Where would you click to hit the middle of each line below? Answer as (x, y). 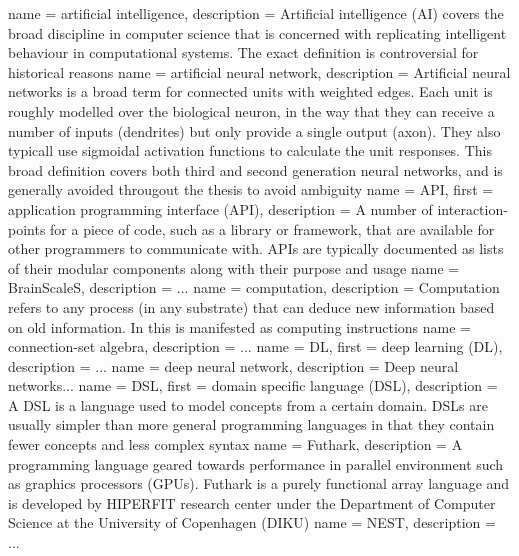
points (27, 228)
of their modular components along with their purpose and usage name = (234, 267)
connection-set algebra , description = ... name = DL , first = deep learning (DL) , (255, 346)
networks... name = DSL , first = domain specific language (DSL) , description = (253, 385)
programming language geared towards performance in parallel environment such (256, 463)
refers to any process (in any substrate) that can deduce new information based (251, 306)
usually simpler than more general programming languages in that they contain (251, 424)
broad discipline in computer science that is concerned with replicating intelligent (257, 32)
